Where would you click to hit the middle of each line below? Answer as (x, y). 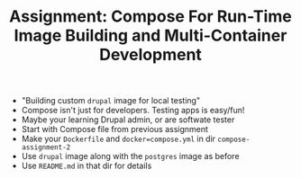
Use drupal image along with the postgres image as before (130, 156)
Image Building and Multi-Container (150, 36)
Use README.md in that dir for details (87, 166)
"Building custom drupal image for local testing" (110, 101)
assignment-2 (46, 147)
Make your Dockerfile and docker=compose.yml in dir (119, 139)
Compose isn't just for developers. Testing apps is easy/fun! (133, 111)
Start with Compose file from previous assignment (115, 129)
